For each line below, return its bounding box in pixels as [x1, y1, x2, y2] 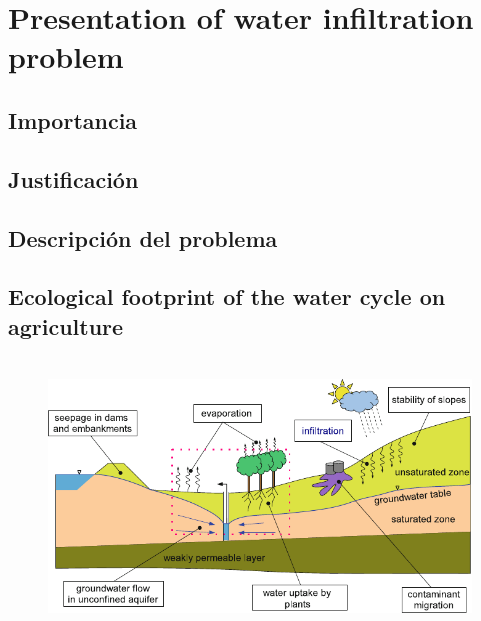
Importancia [8, 104, 138, 135]
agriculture [8, 310, 124, 341]
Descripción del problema [8, 222, 278, 253]
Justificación [8, 163, 139, 194]
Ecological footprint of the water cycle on [8, 281, 446, 312]
